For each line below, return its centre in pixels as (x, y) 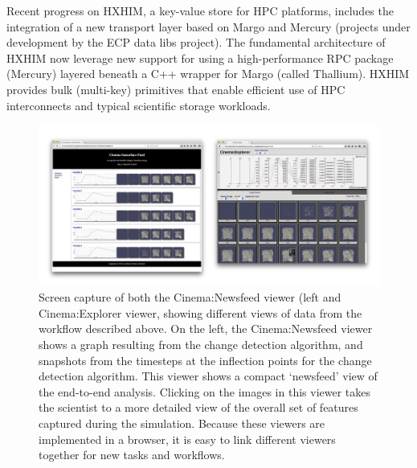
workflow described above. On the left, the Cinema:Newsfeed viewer (206, 328)
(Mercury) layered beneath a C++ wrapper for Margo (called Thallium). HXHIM (208, 74)
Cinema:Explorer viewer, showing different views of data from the (200, 312)
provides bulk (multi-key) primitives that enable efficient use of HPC (176, 89)
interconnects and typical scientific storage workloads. (139, 105)
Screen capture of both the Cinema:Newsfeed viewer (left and (190, 297)
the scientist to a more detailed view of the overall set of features (198, 407)
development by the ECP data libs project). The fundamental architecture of (196, 42)
